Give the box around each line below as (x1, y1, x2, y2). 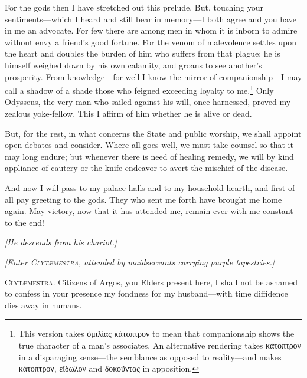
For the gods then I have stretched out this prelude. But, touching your (5, 1, 263, 13)
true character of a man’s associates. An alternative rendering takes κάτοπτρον (18, 338, 301, 351)
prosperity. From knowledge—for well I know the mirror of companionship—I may (5, 70, 302, 83)
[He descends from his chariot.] (5, 236, 117, 248)
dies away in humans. (5, 298, 82, 311)
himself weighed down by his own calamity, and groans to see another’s (5, 58, 262, 71)
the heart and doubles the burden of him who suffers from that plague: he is (5, 47, 280, 60)
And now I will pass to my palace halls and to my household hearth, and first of (5, 181, 295, 193)
